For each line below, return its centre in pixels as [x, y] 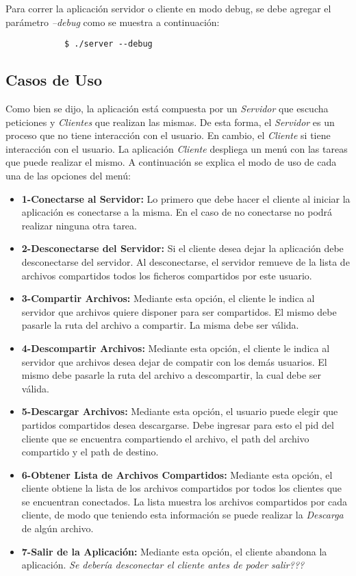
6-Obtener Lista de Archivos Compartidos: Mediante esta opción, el [177, 474]
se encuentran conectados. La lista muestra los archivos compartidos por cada [185, 501]
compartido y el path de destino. [90, 452]
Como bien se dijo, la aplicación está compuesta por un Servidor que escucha [167, 109]
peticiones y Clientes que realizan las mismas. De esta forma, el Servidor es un [170, 122]
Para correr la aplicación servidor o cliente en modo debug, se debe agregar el [168, 8]
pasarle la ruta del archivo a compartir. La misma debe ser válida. [160, 325]
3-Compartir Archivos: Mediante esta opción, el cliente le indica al [168, 298]
